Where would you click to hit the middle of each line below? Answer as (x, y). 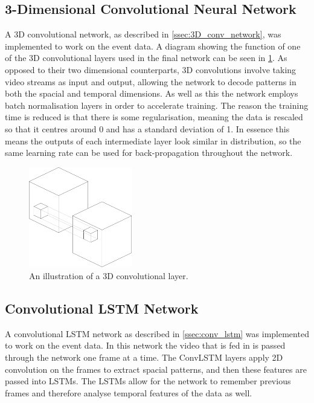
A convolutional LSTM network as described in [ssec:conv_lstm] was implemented (157, 333)
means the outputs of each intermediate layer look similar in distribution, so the (153, 140)
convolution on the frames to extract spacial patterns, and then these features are (156, 369)
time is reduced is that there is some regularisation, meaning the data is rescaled (154, 117)
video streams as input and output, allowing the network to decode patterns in (151, 81)
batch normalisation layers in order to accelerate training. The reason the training (157, 105)
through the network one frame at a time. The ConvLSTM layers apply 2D (144, 357)
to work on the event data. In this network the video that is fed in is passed (145, 345)
